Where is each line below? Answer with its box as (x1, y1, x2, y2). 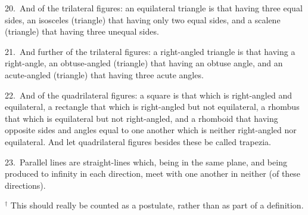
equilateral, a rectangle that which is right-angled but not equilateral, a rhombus (5, 100, 300, 113)
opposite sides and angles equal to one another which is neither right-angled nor (5, 124, 297, 136)
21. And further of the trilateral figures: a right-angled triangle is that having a (5, 45, 295, 57)
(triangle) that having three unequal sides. (5, 25, 159, 38)
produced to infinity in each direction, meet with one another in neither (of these (5, 167, 301, 180)
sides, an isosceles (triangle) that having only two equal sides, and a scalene (5, 13, 281, 26)
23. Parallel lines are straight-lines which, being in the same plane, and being (5, 155, 287, 168)
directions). (5, 179, 46, 191)
